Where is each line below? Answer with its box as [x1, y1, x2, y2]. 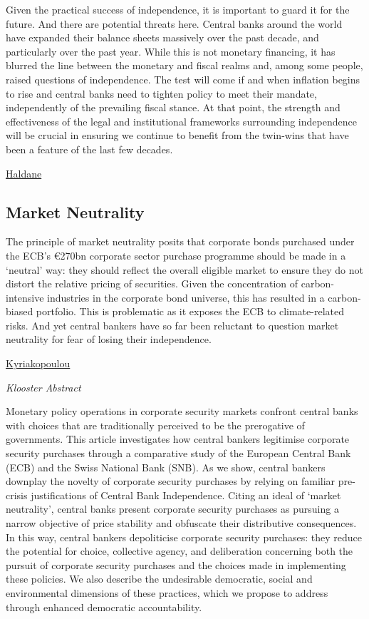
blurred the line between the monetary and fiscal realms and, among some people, [6, 58, 363, 73]
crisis [6, 487, 28, 502]
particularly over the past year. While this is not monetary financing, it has [6, 44, 336, 58]
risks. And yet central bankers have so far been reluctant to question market [6, 317, 339, 332]
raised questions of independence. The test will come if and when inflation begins [6, 71, 360, 86]
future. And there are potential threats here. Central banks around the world [6, 16, 343, 31]
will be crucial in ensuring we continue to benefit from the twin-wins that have [6, 128, 349, 143]
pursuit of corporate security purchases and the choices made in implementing [6, 557, 346, 572]
